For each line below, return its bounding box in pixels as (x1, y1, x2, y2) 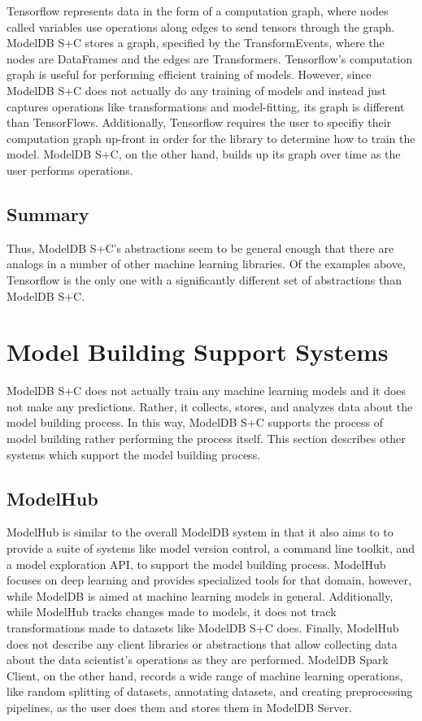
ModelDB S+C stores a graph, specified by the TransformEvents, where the (7, 34, 385, 51)
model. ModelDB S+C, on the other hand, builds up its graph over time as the (7, 146, 401, 163)
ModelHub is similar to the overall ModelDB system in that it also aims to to (7, 523, 394, 541)
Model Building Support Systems (7, 335, 389, 368)
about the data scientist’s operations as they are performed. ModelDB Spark (7, 651, 389, 668)
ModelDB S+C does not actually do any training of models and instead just (7, 81, 387, 98)
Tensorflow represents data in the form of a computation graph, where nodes (7, 2, 389, 19)
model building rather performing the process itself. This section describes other (7, 430, 406, 447)
